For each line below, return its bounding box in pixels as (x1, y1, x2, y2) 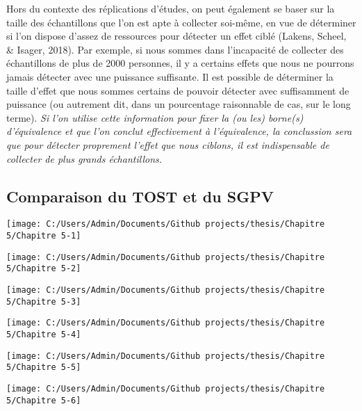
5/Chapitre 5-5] (6, 362, 81, 373)
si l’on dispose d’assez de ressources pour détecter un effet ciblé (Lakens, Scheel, (6, 29, 347, 43)
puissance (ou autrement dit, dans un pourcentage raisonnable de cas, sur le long (6, 97, 351, 111)
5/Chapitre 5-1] (6, 230, 81, 241)
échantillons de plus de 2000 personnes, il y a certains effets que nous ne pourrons (6, 56, 354, 70)
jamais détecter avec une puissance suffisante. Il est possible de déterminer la (6, 69, 334, 83)
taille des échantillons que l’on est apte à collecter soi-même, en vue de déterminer (6, 15, 356, 29)
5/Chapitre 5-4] (6, 329, 81, 339)
